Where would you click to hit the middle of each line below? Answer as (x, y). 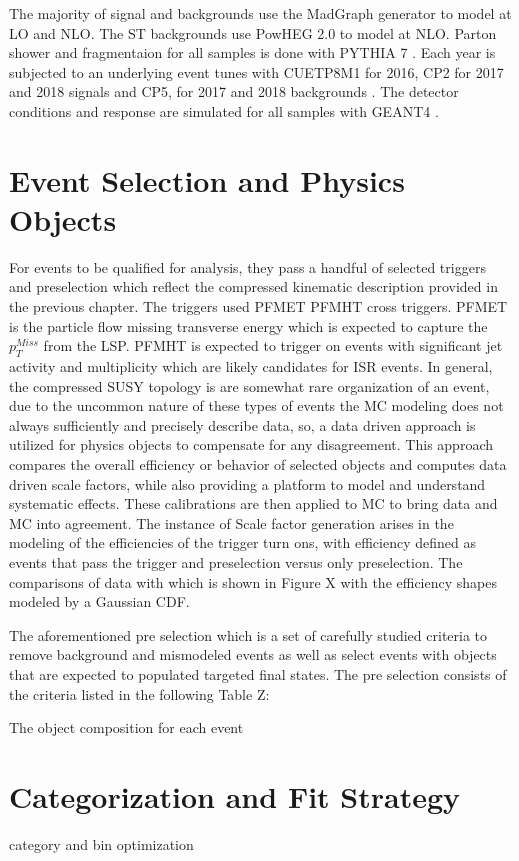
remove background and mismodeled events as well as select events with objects (253, 654)
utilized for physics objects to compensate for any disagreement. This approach (251, 444)
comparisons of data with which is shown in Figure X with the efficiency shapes (253, 581)
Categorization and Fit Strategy (235, 795)
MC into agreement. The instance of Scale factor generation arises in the (231, 522)
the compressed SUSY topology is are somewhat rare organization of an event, (249, 385)
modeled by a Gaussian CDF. (99, 601)
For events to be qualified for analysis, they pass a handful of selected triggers (247, 266)
